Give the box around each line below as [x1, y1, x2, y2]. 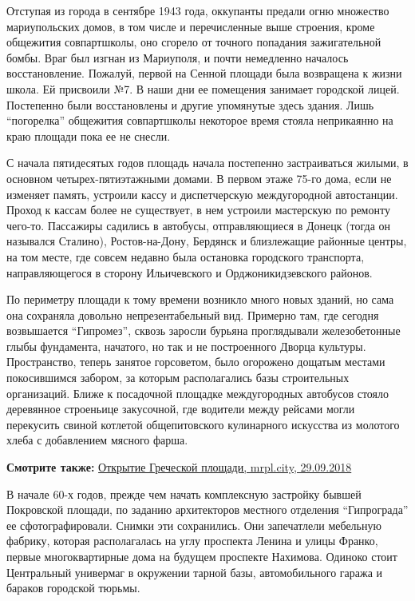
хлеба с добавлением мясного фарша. [6, 432, 188, 448]
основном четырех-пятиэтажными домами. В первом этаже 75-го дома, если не [6, 169, 392, 186]
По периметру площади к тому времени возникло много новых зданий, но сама [6, 291, 394, 308]
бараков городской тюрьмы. [6, 579, 140, 596]
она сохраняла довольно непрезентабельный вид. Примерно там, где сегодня [6, 306, 379, 323]
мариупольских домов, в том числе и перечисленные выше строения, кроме [6, 18, 375, 34]
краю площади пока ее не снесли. [6, 127, 171, 144]
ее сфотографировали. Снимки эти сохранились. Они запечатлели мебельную [6, 516, 381, 533]
